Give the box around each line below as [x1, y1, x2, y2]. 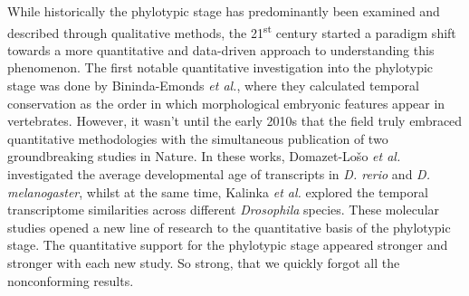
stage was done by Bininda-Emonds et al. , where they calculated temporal [7, 76, 419, 95]
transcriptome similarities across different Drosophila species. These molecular [7, 200, 440, 219]
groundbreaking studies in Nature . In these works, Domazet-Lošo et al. [7, 147, 401, 166]
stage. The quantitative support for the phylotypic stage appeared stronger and [7, 235, 448, 254]
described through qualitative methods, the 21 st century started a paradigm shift [7, 20, 456, 42]
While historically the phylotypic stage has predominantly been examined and [7, 2, 440, 20]
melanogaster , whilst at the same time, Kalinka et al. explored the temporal [7, 182, 428, 201]
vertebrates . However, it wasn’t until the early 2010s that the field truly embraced [7, 111, 463, 130]
